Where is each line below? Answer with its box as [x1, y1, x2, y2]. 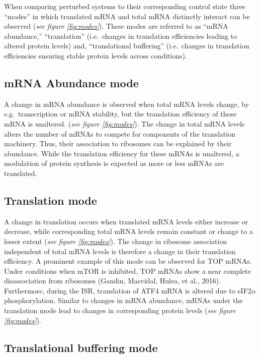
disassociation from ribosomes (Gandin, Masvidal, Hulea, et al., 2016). [4, 275, 221, 286]
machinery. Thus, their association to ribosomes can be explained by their [4, 138, 232, 149]
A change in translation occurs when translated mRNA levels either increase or [4, 216, 248, 226]
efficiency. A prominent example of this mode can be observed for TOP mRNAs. [4, 256, 252, 266]
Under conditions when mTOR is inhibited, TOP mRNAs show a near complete [4, 265, 251, 276]
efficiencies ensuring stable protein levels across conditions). [4, 50, 187, 61]
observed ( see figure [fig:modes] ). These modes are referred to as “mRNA [4, 21, 228, 31]
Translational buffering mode [4, 339, 158, 355]
